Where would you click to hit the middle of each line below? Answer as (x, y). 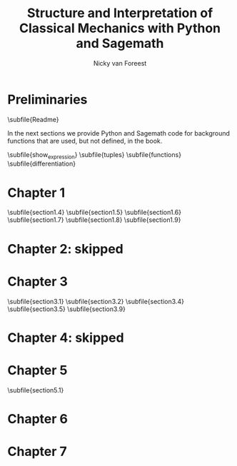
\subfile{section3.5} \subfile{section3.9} (67, 309)
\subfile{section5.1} (36, 390)
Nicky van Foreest (120, 63)
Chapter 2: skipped (65, 249)
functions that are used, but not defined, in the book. (85, 141)
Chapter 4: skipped (66, 338)
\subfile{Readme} (33, 119)
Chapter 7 (37, 452)
